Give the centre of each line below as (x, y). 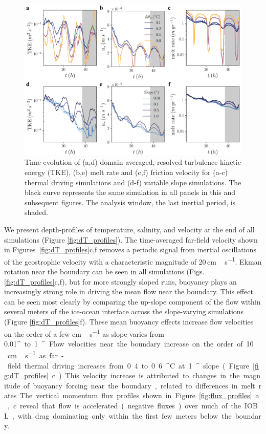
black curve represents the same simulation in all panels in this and (130, 192)
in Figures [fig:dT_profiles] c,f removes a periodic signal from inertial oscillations (130, 249)
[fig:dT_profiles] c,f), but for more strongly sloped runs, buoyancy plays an (120, 281)
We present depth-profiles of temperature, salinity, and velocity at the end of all (129, 229)
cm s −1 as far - (36, 355)
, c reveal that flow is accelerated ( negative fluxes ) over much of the (124, 406)
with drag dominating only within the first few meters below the (125, 415)
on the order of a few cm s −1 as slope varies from (84, 333)
